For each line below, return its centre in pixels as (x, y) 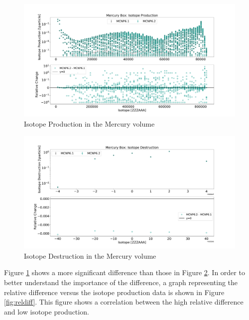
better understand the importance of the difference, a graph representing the (121, 282)
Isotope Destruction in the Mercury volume (90, 255)
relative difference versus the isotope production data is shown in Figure (114, 292)
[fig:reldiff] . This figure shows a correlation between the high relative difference (124, 302)
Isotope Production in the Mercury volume (89, 124)
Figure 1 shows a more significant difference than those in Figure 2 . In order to (124, 272)
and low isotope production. (47, 311)
